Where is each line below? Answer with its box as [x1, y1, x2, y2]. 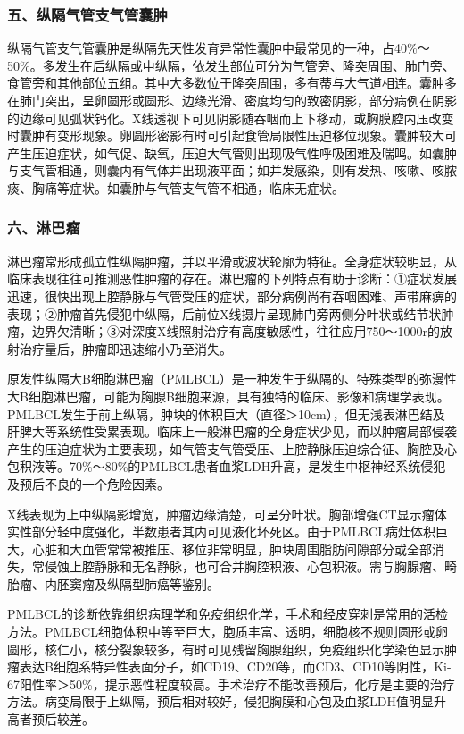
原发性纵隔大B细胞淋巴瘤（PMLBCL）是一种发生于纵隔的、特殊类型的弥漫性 [7, 369, 457, 388]
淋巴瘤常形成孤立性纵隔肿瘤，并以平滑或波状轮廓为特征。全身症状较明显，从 [7, 251, 457, 270]
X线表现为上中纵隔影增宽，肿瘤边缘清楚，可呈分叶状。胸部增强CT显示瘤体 [7, 504, 447, 523]
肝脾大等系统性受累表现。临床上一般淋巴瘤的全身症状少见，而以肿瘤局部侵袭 [7, 422, 457, 441]
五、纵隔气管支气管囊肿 [7, 3, 168, 25]
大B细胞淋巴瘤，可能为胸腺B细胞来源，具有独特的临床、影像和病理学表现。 [7, 386, 450, 405]
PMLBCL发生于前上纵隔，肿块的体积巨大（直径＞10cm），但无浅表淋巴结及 [7, 404, 445, 423]
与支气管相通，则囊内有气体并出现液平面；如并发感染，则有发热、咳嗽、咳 [7, 161, 444, 180]
